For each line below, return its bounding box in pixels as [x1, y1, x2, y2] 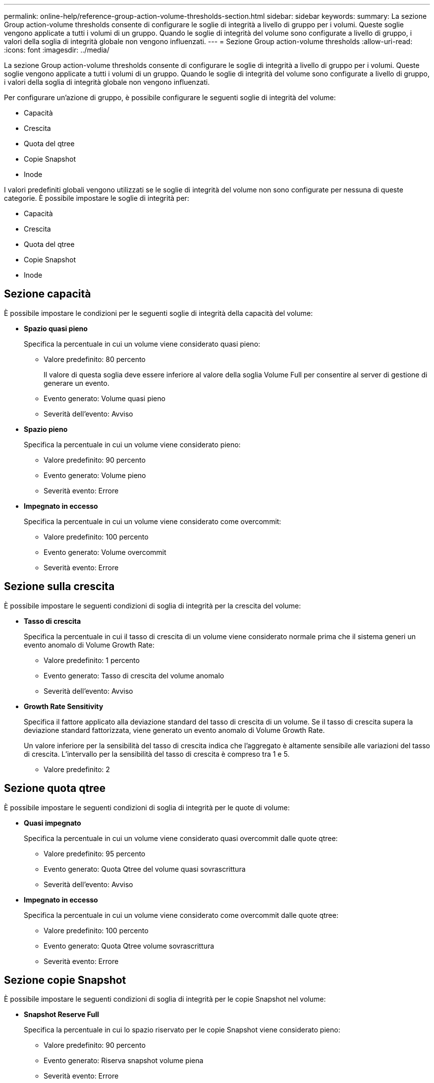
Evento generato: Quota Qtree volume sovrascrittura [44, 941, 215, 950]
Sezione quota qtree [4, 782, 106, 795]
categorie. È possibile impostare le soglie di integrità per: [4, 194, 189, 202]
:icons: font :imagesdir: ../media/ [4, 46, 109, 54]
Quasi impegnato [24, 818, 81, 827]
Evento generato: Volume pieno [44, 471, 146, 480]
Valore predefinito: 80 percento [44, 355, 146, 363]
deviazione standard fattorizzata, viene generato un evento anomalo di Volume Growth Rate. [24, 725, 325, 734]
